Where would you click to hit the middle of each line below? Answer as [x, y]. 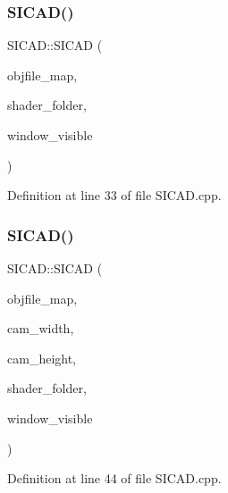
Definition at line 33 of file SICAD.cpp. [114, 195]
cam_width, [41, 328]
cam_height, [42, 358]
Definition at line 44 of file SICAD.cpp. [114, 478]
